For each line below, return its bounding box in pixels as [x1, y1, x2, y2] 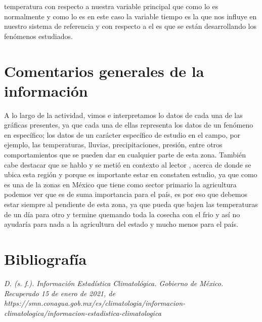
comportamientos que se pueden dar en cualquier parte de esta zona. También [4, 149, 246, 160]
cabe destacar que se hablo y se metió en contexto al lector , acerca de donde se [4, 159, 251, 170]
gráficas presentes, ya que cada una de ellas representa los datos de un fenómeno [4, 119, 253, 130]
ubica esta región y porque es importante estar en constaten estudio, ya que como [4, 169, 257, 180]
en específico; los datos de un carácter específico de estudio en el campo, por [4, 129, 241, 140]
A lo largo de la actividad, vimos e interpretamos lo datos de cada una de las [4, 109, 243, 120]
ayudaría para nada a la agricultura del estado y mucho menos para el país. [4, 219, 238, 229]
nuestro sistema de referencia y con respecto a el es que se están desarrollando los [4, 21, 256, 31]
